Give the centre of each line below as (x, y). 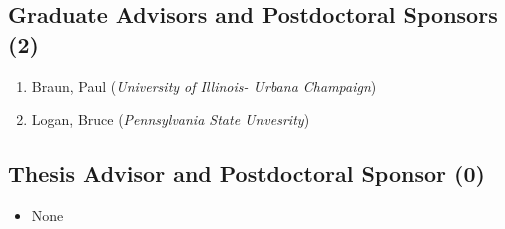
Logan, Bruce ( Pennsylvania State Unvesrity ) (170, 119)
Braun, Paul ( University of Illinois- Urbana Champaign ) (204, 85)
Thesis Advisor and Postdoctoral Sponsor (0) (246, 173)
